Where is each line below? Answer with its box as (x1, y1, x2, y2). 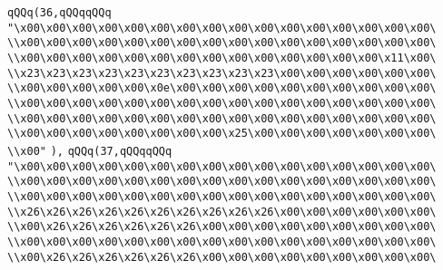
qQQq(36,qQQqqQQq (7, 6, 112, 19)
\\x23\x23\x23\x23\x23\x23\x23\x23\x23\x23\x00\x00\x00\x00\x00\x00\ (7, 66, 437, 80)
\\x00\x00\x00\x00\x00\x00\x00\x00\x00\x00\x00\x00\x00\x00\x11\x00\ (7, 51, 437, 64)
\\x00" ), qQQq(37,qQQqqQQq (7, 144, 172, 158)
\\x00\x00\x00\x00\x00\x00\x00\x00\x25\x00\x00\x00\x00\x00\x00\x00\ (7, 127, 437, 140)
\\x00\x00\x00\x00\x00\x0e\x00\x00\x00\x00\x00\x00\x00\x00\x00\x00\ (7, 82, 437, 95)
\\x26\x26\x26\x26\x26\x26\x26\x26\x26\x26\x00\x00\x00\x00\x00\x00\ (7, 205, 437, 218)
